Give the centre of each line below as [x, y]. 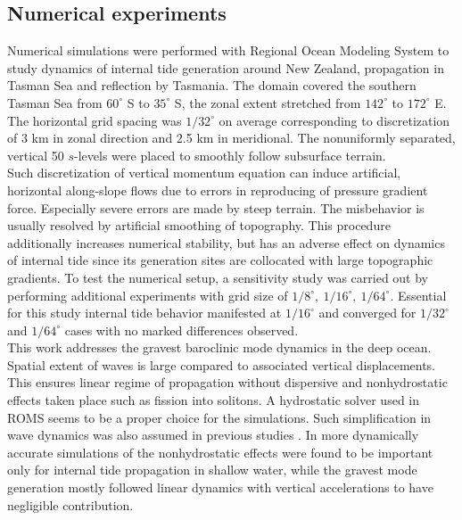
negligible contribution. [70, 504]
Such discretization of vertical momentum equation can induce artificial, [204, 173]
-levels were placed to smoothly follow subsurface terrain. [230, 155]
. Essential [418, 295]
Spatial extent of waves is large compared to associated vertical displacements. [222, 364]
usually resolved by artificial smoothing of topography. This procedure [199, 225]
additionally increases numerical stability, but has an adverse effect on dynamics [226, 242]
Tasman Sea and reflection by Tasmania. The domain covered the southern [212, 85]
